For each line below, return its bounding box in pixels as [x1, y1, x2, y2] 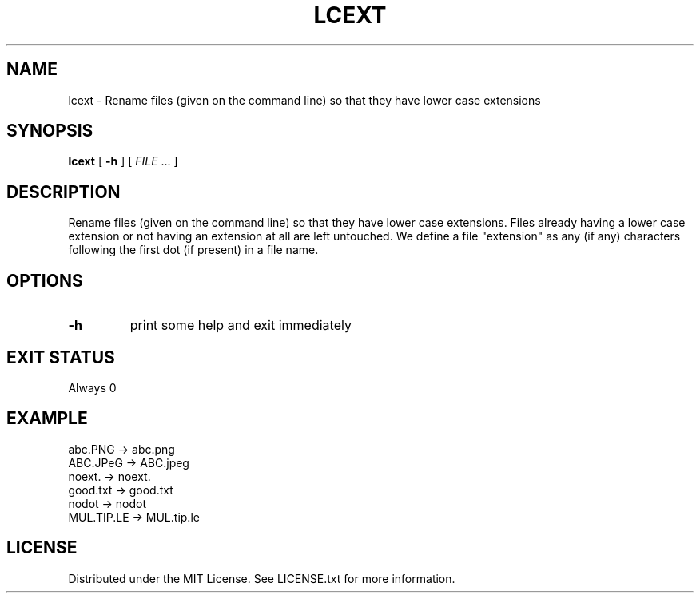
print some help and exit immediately [129, 317, 352, 334]
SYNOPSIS [6, 121, 93, 141]
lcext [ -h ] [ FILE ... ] [68, 154, 178, 169]
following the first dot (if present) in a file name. [68, 243, 319, 257]
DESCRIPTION [6, 181, 121, 202]
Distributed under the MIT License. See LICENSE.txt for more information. [68, 571, 455, 585]
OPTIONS [6, 270, 83, 291]
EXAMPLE [6, 408, 88, 429]
